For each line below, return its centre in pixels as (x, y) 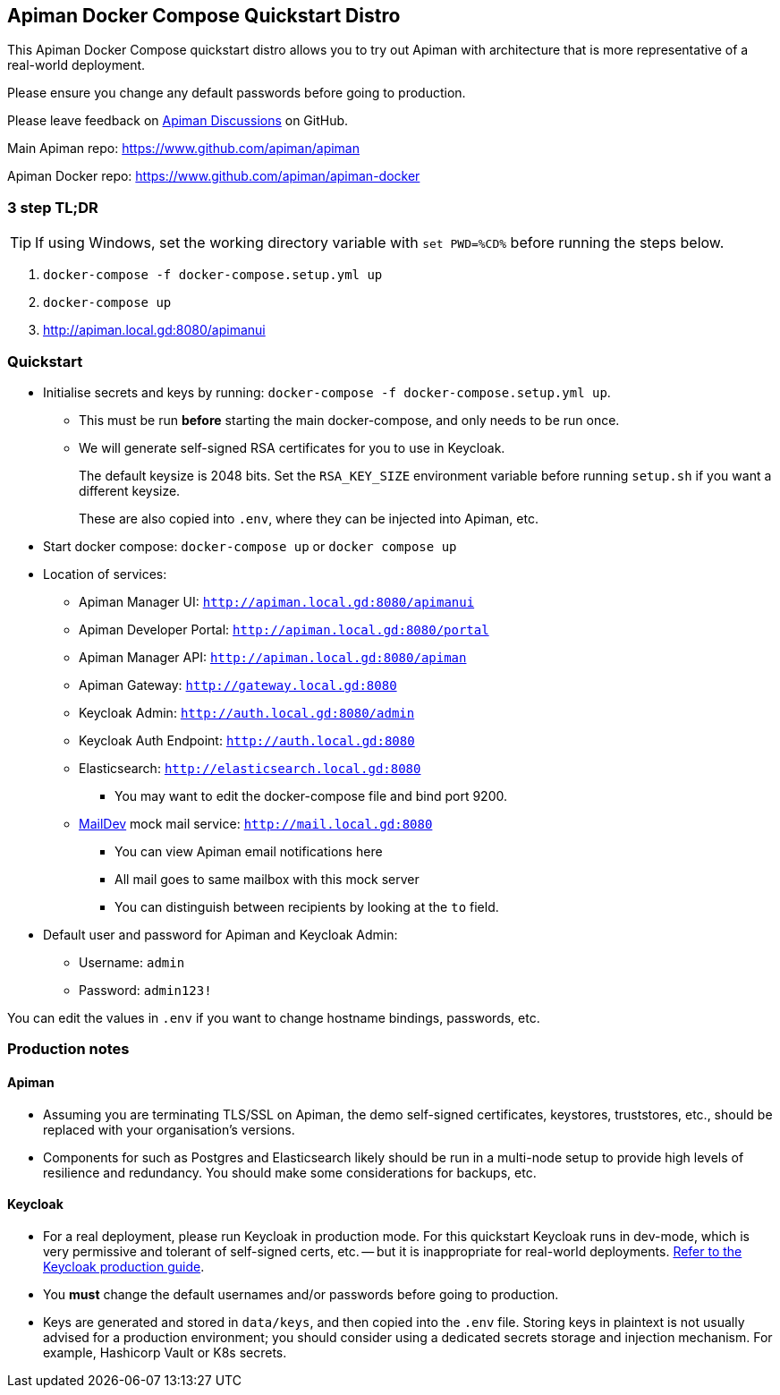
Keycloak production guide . (124, 1266)
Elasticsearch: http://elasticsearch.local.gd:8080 (250, 768)
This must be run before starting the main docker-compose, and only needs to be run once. (349, 420)
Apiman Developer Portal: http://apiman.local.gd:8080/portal (284, 629)
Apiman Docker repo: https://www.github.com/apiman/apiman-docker (214, 176)
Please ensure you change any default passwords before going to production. (237, 93)
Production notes (68, 1049)
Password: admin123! (145, 990)
